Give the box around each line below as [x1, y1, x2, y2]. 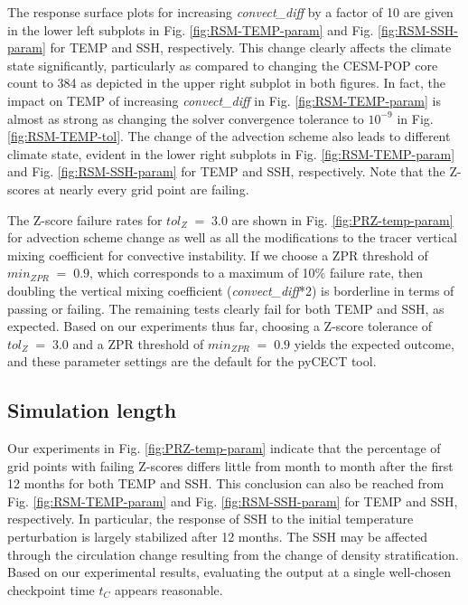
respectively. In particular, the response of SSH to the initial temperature [7, 509, 414, 528]
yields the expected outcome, [294, 334, 454, 353]
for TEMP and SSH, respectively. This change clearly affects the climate [50, 38, 452, 57]
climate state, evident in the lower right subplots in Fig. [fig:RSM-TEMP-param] [7, 144, 455, 163]
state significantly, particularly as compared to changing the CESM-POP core [7, 55, 438, 74]
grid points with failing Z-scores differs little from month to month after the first [7, 456, 454, 475]
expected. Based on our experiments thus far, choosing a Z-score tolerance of [7, 317, 433, 336]
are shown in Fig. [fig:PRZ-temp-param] [231, 210, 454, 229]
